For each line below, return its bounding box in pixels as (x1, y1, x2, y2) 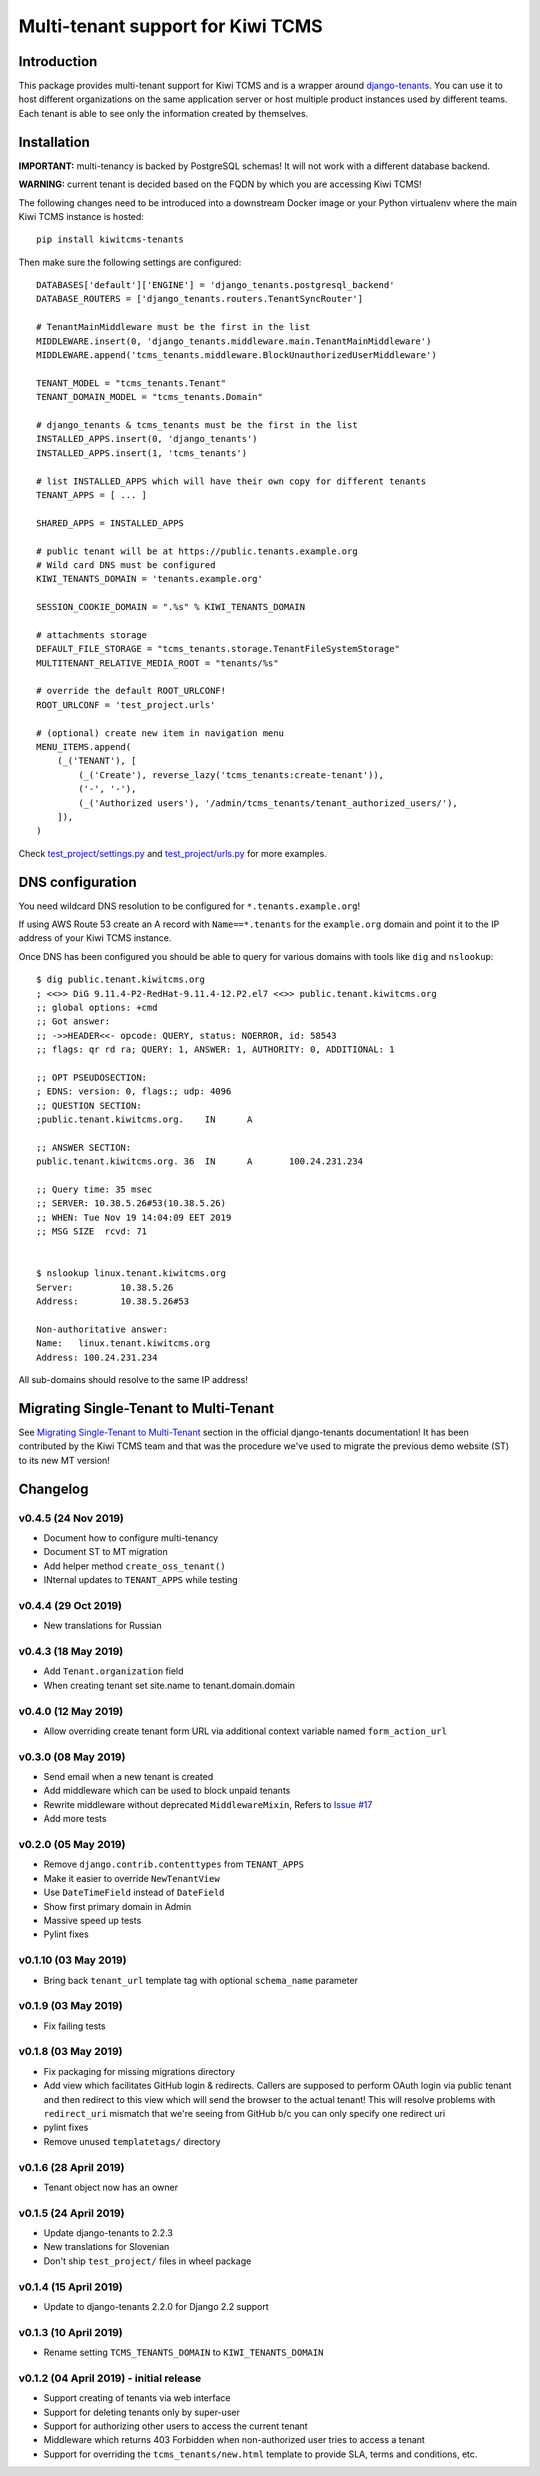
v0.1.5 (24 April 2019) (18, 2206, 125, 2220)
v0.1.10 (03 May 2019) (18, 1953, 127, 1967)
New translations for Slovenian (43, 2241, 170, 2253)
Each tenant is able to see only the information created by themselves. (18, 107, 309, 119)
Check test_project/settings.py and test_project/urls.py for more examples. (18, 847, 327, 859)
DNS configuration (18, 873, 137, 890)
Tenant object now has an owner (43, 2181, 179, 2193)
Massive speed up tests (43, 1914, 142, 1926)
